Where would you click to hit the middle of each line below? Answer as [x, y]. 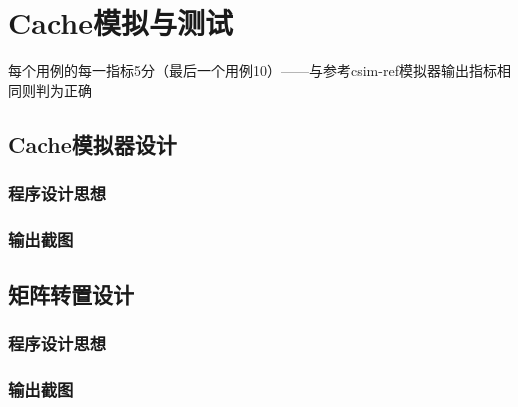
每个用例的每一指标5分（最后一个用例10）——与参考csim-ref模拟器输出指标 [252, 70]
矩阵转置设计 [71, 294]
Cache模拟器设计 [92, 143]
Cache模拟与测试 [120, 22]
